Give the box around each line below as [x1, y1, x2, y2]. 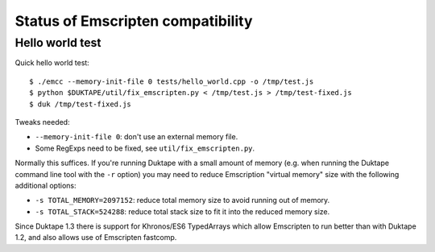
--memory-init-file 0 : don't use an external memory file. [35, 132, 238, 142]
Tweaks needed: [14, 117, 70, 126]
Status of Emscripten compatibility [14, 12, 253, 30]
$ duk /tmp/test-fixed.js [29, 99, 132, 109]
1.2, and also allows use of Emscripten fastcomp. [14, 233, 177, 242]
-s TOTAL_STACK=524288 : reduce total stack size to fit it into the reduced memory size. [35, 206, 330, 217]
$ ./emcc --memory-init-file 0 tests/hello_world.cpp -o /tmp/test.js [29, 76, 314, 86]
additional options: [14, 180, 77, 190]
